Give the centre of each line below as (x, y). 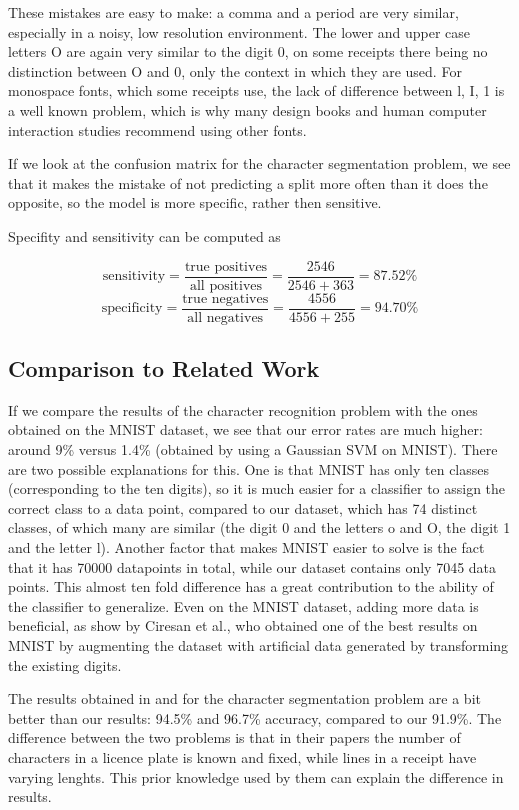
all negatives (225, 317)
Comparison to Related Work (164, 368)
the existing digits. (65, 664)
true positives (226, 266)
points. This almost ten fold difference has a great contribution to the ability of (251, 586)
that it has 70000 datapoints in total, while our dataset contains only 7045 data (252, 566)
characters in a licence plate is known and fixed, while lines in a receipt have (242, 756)
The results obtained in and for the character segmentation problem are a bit (244, 698)
